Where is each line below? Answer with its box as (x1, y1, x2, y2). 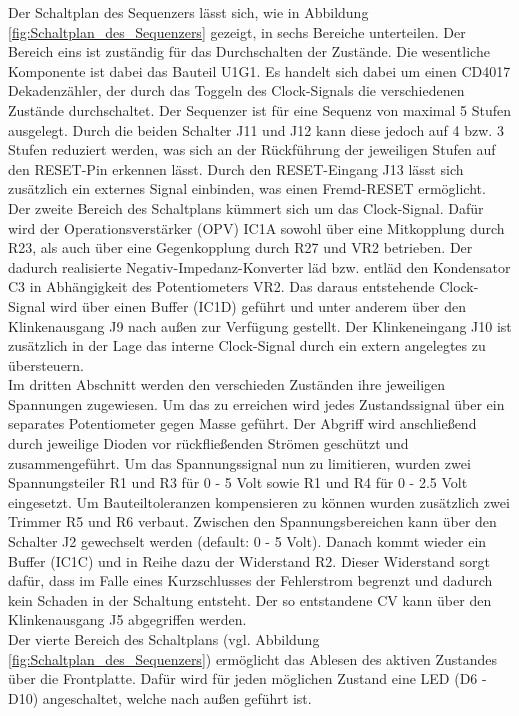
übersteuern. (8, 354, 85, 375)
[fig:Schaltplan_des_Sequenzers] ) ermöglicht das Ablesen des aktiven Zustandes (8, 648, 498, 669)
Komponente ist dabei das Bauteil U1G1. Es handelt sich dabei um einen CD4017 (8, 60, 511, 81)
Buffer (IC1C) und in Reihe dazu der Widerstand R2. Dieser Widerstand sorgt (8, 550, 490, 571)
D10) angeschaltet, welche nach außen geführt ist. (8, 687, 312, 708)
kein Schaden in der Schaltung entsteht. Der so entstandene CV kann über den (8, 589, 492, 610)
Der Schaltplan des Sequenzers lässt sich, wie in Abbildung (8, 2, 369, 22)
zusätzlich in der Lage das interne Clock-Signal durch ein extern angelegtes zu (8, 335, 486, 356)
